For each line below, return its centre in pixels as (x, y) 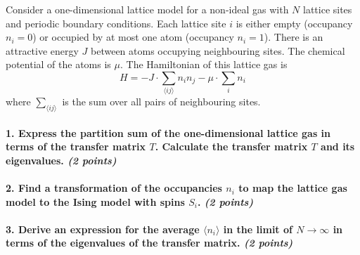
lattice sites (327, 9)
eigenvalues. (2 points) (61, 160)
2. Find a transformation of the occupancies (114, 188)
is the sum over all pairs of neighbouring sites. (161, 102)
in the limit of (258, 229)
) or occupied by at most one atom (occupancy (133, 37)
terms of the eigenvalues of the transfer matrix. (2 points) (149, 243)
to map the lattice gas (293, 188)
